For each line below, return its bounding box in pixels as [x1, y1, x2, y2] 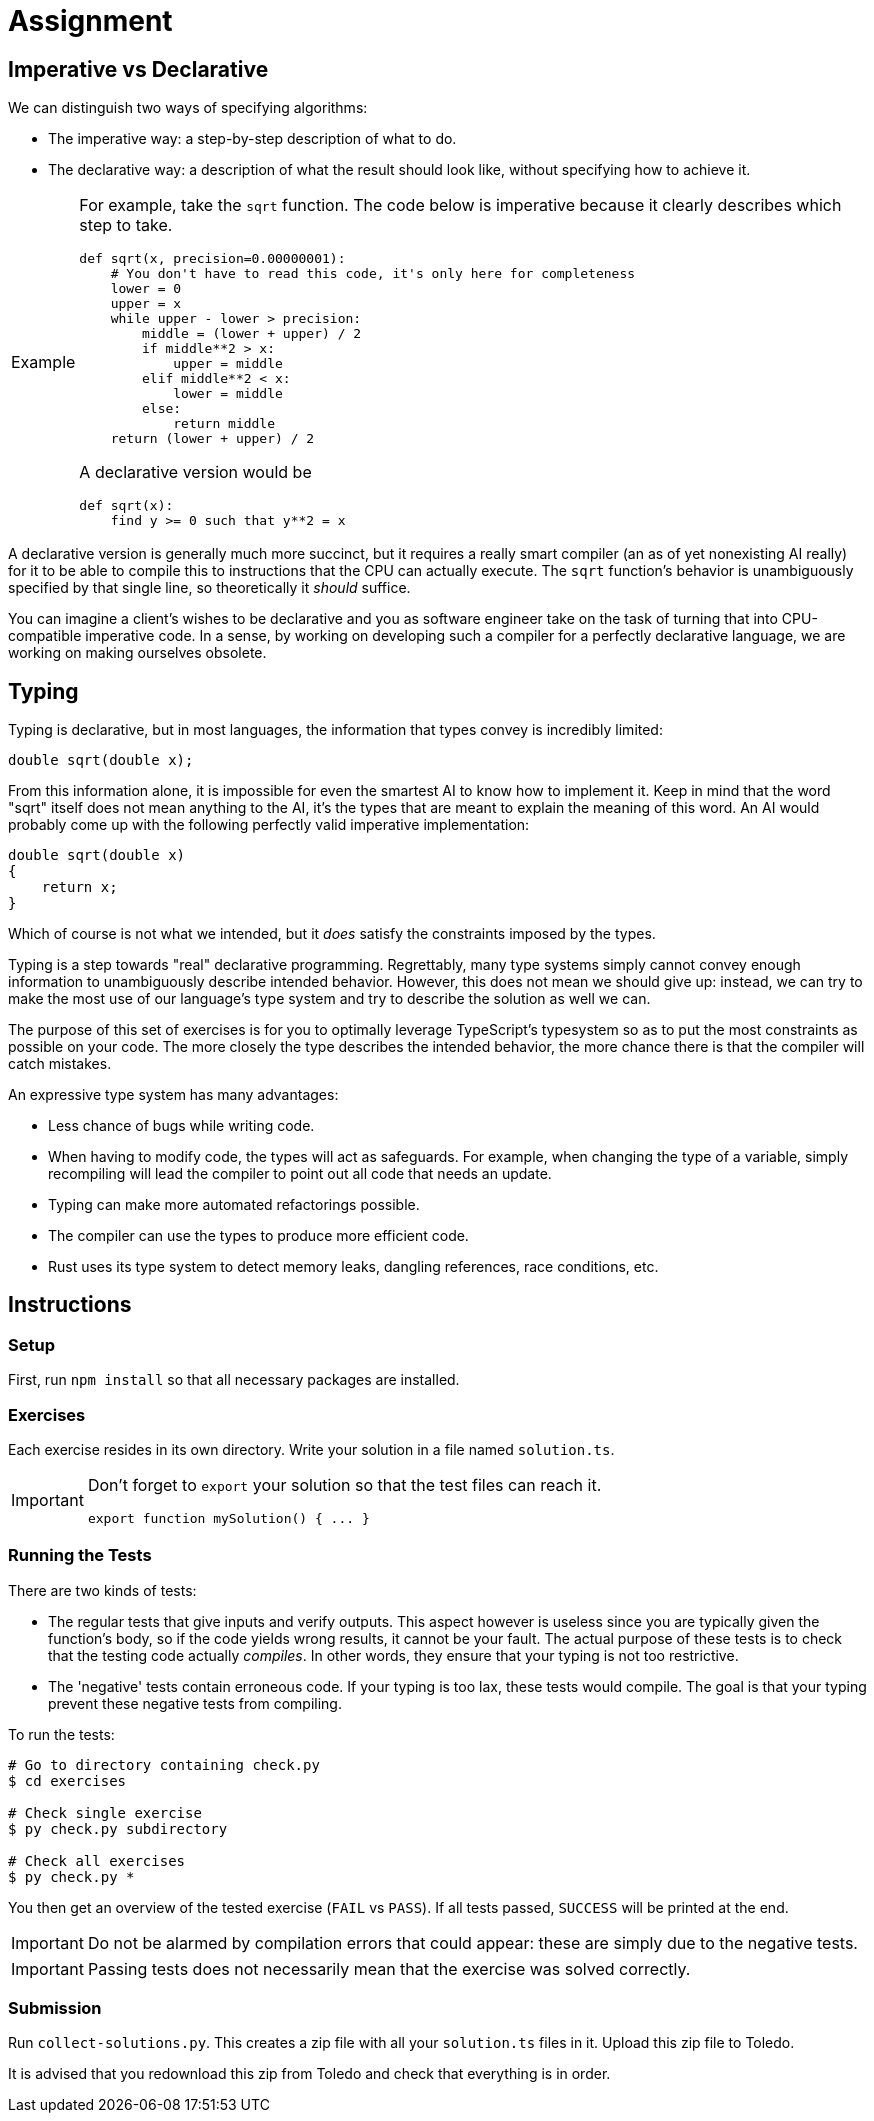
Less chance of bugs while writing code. [48, 1117, 315, 1135]
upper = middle [173, 356, 283, 372]
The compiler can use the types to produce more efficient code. [48, 1227, 469, 1245]
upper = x [110, 296, 182, 312]
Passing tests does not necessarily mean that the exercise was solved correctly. [87, 1958, 691, 1979]
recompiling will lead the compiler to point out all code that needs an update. [48, 1165, 552, 1183]
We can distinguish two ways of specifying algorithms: [8, 99, 368, 117]
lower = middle [173, 386, 283, 402]
